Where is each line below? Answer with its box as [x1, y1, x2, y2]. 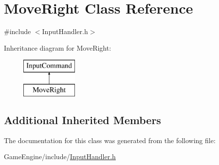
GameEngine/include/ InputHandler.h [4, 151, 116, 162]
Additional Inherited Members [4, 112, 161, 127]
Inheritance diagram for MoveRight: [4, 42, 111, 53]
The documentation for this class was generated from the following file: [4, 135, 216, 145]
